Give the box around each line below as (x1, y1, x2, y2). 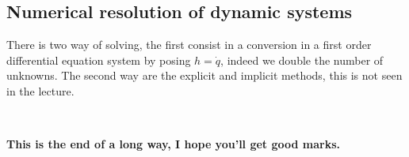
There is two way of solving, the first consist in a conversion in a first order (6, 36, 372, 53)
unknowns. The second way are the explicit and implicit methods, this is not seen (6, 67, 403, 84)
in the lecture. (6, 82, 75, 99)
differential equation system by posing (6, 51, 191, 68)
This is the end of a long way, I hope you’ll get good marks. (6, 136, 341, 152)
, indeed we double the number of (220, 51, 384, 68)
